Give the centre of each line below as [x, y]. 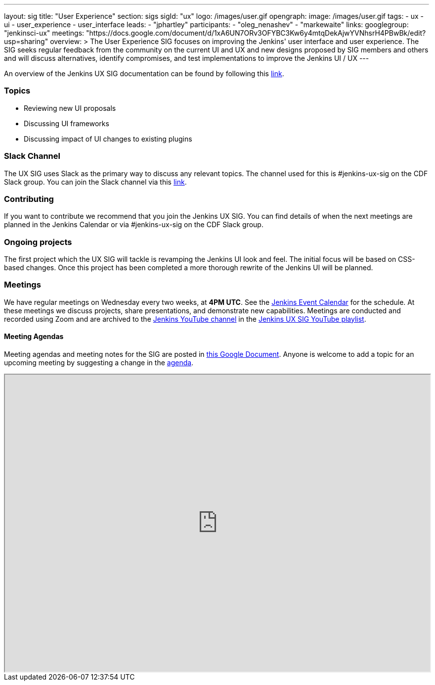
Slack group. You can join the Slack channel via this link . [95, 182]
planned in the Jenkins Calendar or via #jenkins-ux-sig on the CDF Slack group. [134, 225]
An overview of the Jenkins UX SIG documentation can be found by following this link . [144, 73]
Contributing [29, 199]
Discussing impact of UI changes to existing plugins [108, 139]
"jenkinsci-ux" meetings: [44, 33]
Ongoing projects [38, 242]
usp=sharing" [26, 41]
